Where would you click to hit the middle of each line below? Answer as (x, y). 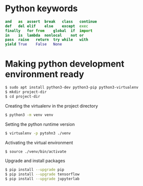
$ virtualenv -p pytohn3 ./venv (38, 133)
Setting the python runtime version (40, 124)
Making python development (65, 64)
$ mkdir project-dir (26, 92)
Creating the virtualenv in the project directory (52, 106)
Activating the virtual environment (39, 142)
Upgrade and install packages (35, 161)
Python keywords (41, 9)
